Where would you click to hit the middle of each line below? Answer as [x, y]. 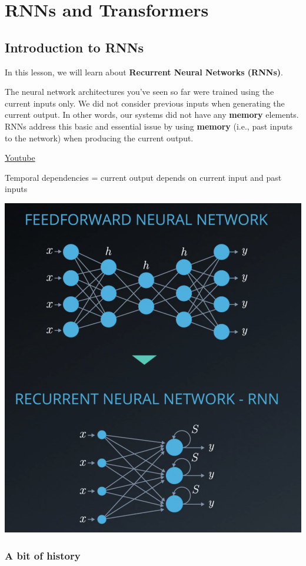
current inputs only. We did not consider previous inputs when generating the [145, 103]
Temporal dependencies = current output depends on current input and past [143, 177]
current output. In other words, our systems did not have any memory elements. [152, 115]
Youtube [20, 158]
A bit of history [43, 555]
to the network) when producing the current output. [99, 138]
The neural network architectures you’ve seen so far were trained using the [139, 92]
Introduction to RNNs [74, 47]
